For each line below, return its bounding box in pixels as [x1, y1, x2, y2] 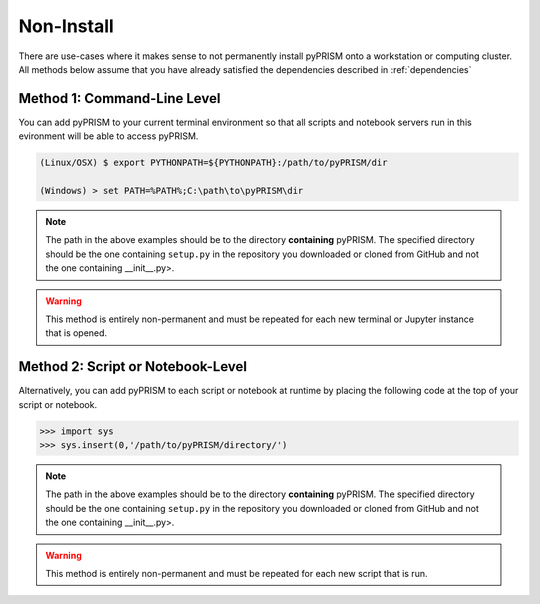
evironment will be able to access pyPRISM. [18, 130, 199, 142]
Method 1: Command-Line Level [18, 90, 221, 107]
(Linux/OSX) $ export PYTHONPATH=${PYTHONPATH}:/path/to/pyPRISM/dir [39, 157, 388, 169]
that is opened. [45, 327, 108, 339]
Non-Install [18, 15, 114, 37]
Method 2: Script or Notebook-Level [18, 358, 248, 375]
